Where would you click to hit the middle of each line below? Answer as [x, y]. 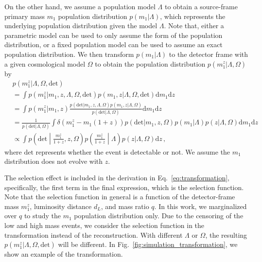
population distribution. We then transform [69, 54]
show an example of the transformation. [64, 254]
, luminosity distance [61, 206]
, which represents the [193, 16]
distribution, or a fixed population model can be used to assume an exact [114, 44]
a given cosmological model [45, 63]
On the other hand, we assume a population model [80, 6]
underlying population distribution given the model [81, 26]
